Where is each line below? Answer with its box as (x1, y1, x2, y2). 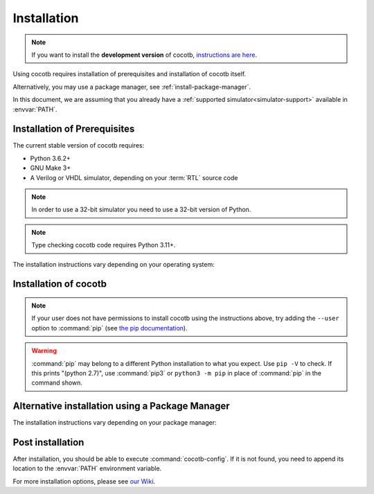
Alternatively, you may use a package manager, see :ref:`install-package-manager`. (12, 82, 251, 91)
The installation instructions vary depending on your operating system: (12, 260, 215, 268)
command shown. (31, 378, 83, 387)
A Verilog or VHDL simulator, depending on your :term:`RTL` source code (30, 173, 238, 182)
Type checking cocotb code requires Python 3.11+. (31, 241, 176, 249)
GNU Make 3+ (30, 164, 71, 173)
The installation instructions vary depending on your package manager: (12, 418, 217, 427)
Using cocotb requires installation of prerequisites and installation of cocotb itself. (12, 70, 247, 78)
